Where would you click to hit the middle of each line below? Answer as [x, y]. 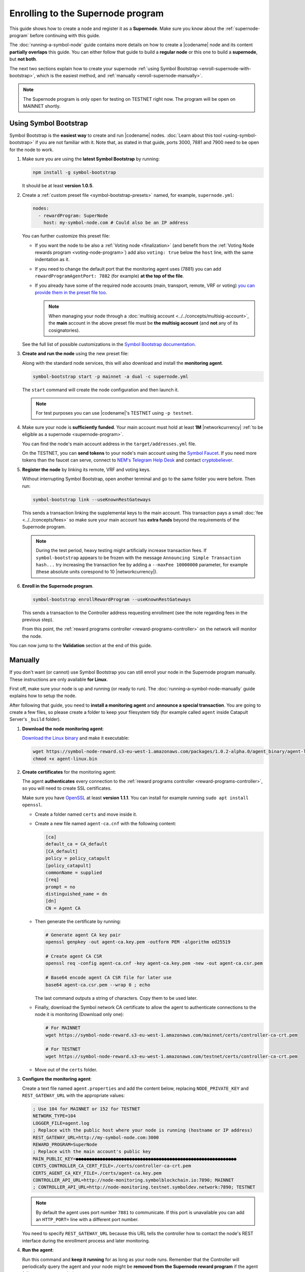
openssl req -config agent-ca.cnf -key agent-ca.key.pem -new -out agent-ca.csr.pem [154, 963]
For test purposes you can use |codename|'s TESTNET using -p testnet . [114, 413]
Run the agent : [38, 1250]
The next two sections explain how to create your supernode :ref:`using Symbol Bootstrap [104, 68]
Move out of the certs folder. [66, 1069]
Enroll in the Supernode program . [58, 586]
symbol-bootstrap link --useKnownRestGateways [92, 499]
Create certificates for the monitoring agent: [69, 772]
